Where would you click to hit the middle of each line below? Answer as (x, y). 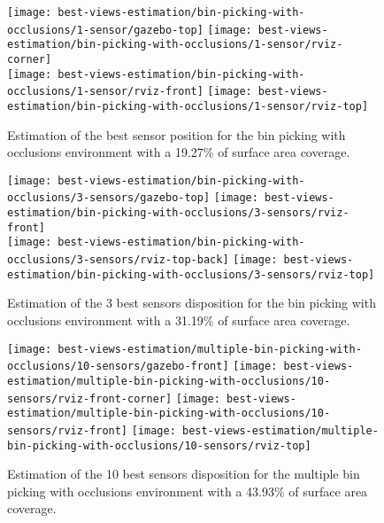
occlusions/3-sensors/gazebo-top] (109, 198)
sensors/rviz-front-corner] (90, 398)
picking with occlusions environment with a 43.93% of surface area (188, 491)
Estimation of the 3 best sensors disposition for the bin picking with (192, 303)
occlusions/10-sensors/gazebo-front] (118, 367)
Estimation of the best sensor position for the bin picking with (177, 134)
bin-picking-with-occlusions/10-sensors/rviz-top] (159, 445)
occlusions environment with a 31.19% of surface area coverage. (179, 320)
